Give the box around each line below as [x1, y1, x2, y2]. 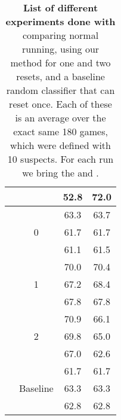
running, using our [21, 42, 100, 56]
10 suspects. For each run [7, 152, 114, 166]
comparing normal [22, 28, 99, 42]
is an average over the [15, 111, 106, 124]
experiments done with [5, 14, 116, 28]
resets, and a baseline [16, 69, 105, 83]
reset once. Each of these [9, 97, 112, 111]
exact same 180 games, [13, 124, 108, 138]
